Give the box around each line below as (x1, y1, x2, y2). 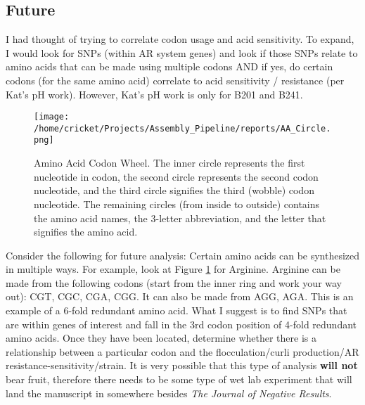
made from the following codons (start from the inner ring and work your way (6, 275, 342, 290)
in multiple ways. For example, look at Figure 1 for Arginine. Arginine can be (6, 262, 340, 276)
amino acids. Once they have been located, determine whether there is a (6, 330, 317, 345)
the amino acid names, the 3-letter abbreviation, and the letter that (34, 210, 326, 225)
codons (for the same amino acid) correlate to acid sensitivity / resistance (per (6, 72, 345, 87)
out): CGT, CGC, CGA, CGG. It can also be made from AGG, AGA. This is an (6, 289, 354, 304)
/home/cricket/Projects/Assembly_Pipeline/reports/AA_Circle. (34, 123, 331, 134)
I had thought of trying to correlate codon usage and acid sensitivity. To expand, (6, 32, 354, 46)
